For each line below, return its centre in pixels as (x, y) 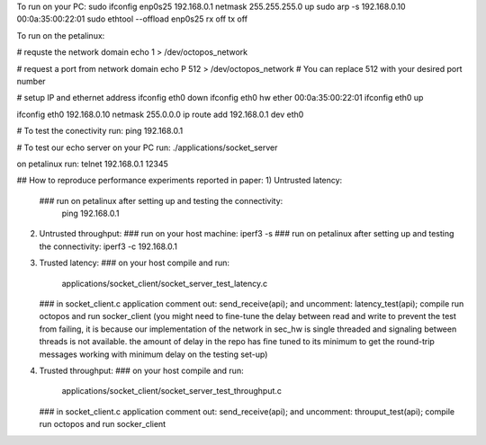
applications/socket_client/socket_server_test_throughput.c (172, 391)
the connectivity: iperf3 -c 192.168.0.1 (108, 246)
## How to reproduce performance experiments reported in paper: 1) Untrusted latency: (180, 181)
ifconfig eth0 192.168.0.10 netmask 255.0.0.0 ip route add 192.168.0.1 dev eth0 (160, 114)
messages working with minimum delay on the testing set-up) (153, 354)
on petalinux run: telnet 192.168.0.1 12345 (92, 164)
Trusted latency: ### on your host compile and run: (134, 263)
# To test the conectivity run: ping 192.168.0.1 (100, 131)
